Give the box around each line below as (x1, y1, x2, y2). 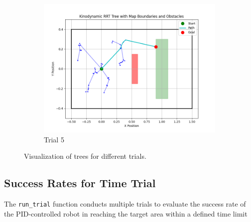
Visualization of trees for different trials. (24, 151, 146, 161)
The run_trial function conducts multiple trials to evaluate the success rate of (4, 198, 246, 209)
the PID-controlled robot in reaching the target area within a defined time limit (4, 208, 248, 219)
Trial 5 (44, 134, 64, 144)
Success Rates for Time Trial (4, 175, 156, 191)
